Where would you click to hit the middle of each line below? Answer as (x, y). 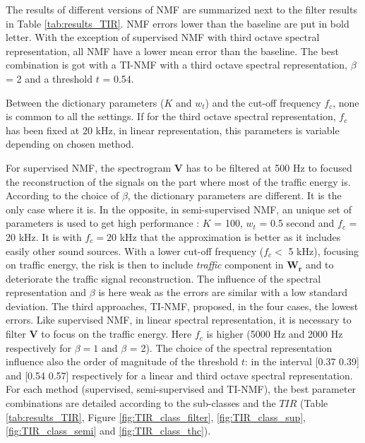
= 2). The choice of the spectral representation (231, 347)
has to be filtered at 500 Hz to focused (269, 167)
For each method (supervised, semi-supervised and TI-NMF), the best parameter (181, 389)
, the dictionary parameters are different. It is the (234, 195)
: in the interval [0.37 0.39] (302, 361)
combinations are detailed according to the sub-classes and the (141, 403)
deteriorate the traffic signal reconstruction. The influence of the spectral (163, 278)
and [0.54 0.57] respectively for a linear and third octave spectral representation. (179, 375)
